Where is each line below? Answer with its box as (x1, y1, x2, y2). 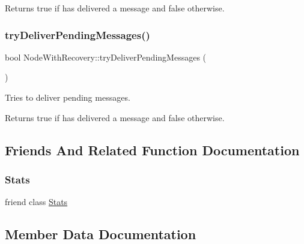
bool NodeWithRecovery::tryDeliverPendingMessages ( (5, 50, 207, 63)
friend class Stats (5, 195, 68, 208)
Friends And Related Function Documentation (5, 140, 300, 159)
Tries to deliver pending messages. (5, 91, 130, 103)
